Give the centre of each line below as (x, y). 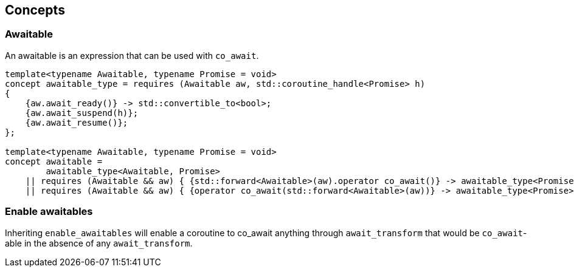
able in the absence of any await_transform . (99, 243)
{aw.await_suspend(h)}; (82, 113)
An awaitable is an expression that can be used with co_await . (132, 55)
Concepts (35, 10)
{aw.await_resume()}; (77, 122)
